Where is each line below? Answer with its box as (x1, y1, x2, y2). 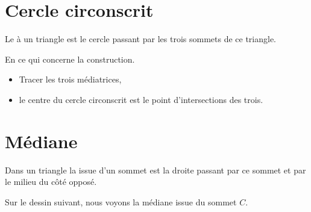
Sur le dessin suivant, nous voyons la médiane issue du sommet (5, 195, 237, 208)
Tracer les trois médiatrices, (19, 73, 122, 86)
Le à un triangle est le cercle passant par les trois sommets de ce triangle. (5, 33, 277, 45)
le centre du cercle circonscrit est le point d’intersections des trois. (19, 93, 263, 105)
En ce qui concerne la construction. (5, 52, 135, 65)
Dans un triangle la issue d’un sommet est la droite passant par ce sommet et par (5, 163, 306, 176)
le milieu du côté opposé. (5, 175, 97, 188)
